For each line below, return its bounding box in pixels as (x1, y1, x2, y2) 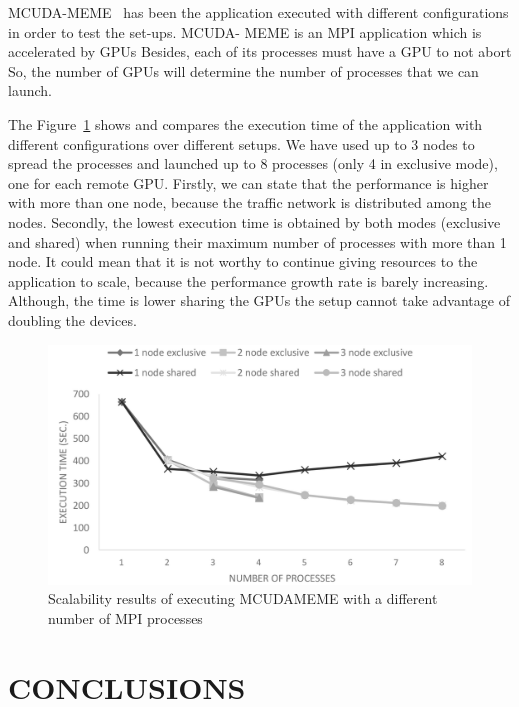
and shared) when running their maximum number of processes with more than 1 (8, 231, 507, 252)
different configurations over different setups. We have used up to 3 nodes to (8, 133, 475, 154)
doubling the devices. (8, 309, 137, 330)
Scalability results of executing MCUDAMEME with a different (48, 588, 438, 609)
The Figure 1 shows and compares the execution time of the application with (8, 113, 483, 134)
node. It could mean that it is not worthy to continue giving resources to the (8, 251, 478, 272)
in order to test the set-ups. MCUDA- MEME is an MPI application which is (8, 21, 482, 42)
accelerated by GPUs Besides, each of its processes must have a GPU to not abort (8, 41, 512, 62)
